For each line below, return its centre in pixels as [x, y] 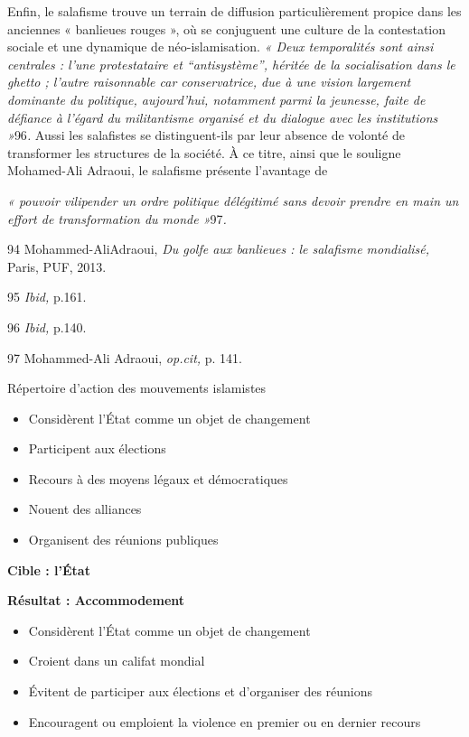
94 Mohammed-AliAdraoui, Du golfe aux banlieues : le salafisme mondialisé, [219, 249]
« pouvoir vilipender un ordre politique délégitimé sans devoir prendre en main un [233, 200]
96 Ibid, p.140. [47, 327]
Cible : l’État [49, 569]
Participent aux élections [97, 448]
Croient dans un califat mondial [117, 661]
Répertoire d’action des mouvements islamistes [137, 388]
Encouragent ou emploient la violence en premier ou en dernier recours [225, 721]
